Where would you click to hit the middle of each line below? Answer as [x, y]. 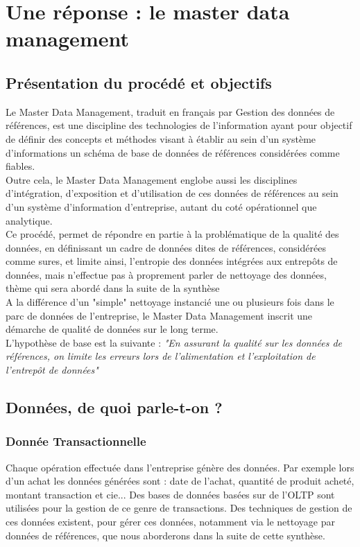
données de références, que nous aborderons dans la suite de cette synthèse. [165, 535]
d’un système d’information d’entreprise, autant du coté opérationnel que [161, 206]
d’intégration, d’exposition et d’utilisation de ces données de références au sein [172, 193]
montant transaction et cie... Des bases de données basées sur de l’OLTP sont [170, 494]
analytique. [29, 220]
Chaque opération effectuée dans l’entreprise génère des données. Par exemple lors [180, 467]
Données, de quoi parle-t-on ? [114, 407]
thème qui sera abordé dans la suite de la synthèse [113, 288]
